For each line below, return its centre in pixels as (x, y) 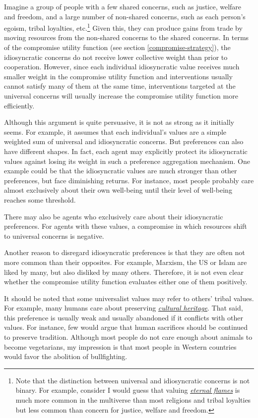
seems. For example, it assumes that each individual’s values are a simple (115, 131)
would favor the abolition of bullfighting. (66, 356)
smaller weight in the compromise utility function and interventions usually (118, 76)
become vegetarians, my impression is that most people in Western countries (120, 346)
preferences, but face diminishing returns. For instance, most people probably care (129, 180)
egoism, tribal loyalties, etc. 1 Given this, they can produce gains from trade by (123, 27)
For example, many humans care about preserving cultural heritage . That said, (124, 308)
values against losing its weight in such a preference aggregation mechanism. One (127, 161)
